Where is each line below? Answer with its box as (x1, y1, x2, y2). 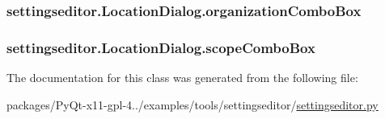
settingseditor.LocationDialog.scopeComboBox (6, 37, 315, 57)
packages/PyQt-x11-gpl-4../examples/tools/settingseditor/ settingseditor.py (6, 96, 379, 113)
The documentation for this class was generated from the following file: (6, 69, 358, 86)
